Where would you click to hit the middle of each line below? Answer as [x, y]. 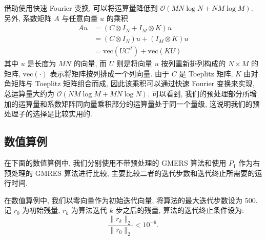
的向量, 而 [90, 63]
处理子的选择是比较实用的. [48, 114]
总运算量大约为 [29, 94]
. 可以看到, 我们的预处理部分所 [199, 94]
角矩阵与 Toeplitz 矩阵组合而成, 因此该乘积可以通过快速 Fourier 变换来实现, [129, 83]
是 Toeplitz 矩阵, [206, 73]
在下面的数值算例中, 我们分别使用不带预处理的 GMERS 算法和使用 [115, 163]
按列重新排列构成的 [193, 63]
